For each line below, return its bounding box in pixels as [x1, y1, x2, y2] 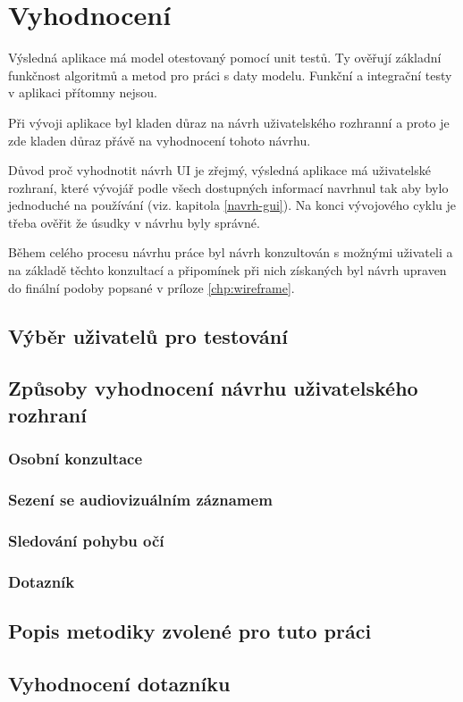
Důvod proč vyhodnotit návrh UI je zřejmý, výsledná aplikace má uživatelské [8, 161, 431, 180]
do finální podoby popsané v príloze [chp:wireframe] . [8, 278, 295, 297]
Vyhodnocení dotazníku [8, 669, 231, 697]
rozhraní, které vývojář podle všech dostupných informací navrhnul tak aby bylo [8, 178, 449, 196]
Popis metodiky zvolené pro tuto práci [8, 616, 372, 644]
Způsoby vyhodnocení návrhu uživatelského [8, 374, 418, 402]
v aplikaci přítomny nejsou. [8, 83, 157, 102]
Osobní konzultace [8, 447, 143, 470]
